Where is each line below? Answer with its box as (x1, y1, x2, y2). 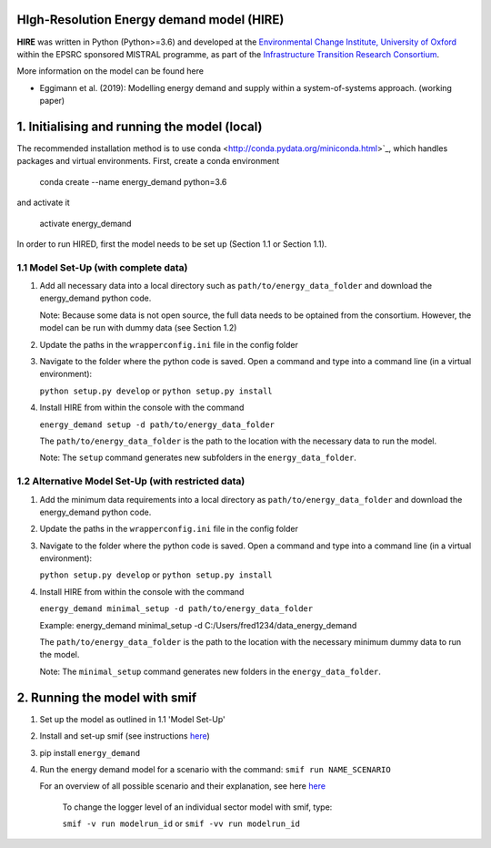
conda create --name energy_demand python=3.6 (39, 176, 227, 187)
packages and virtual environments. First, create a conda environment (16, 156, 280, 167)
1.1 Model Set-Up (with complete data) (16, 261, 188, 273)
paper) (39, 96, 65, 107)
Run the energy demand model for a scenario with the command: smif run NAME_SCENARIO (39, 763, 391, 774)
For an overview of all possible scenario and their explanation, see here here (39, 781, 326, 792)
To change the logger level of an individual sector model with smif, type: (62, 802, 333, 812)
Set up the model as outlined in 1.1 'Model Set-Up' (39, 713, 226, 724)
